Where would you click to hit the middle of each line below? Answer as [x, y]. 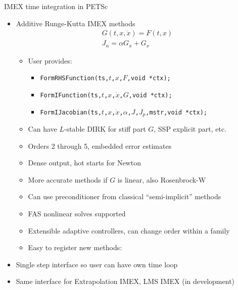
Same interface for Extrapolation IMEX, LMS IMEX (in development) [125, 281]
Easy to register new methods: [75, 247]
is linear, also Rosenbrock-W [162, 179]
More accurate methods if [68, 179]
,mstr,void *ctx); [176, 112]
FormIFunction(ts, [71, 95]
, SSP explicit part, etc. [190, 129]
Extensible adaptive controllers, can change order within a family [129, 230]
